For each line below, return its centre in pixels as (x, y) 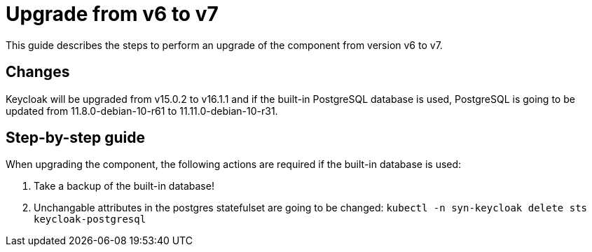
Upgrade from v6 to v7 (112, 14)
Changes (38, 72)
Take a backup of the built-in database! (124, 186)
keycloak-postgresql (90, 219)
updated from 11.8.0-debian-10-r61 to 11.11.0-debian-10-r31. (142, 111)
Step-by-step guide (76, 138)
